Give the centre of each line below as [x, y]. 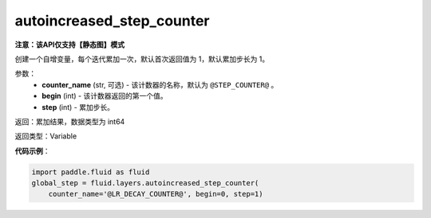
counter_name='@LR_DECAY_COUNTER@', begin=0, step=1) [156, 194]
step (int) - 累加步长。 [78, 107]
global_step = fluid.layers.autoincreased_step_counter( [145, 183]
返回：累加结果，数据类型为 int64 [70, 121]
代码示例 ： [32, 150]
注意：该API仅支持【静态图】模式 [70, 45]
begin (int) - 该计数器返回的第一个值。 [105, 96]
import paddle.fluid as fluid [91, 172]
